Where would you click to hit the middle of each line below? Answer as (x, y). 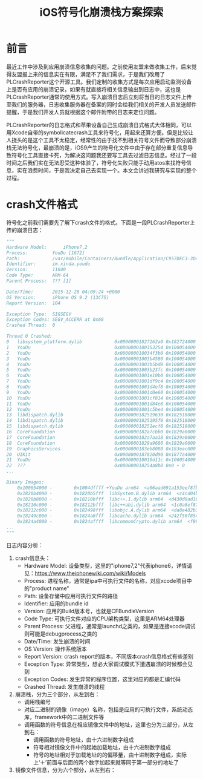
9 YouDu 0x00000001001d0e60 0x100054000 (101, 392)
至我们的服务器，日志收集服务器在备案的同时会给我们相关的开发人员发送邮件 (101, 104)
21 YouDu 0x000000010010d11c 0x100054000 (101, 460)
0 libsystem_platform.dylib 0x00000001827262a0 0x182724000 (101, 342)
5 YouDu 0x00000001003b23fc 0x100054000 (101, 370)
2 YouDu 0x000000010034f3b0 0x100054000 (101, 353)
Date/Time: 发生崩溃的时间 (57, 641)
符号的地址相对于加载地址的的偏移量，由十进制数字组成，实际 (110, 755)
